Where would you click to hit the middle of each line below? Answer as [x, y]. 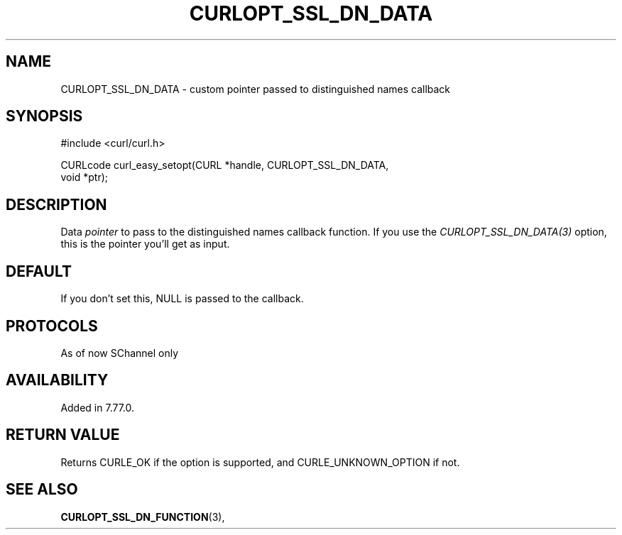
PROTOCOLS [52, 326]
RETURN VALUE [63, 435]
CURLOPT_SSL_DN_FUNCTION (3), [143, 517]
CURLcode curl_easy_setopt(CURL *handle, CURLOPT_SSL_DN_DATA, [225, 165]
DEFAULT [39, 271]
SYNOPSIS [44, 116]
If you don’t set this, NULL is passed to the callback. [182, 299]
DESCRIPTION [56, 204]
